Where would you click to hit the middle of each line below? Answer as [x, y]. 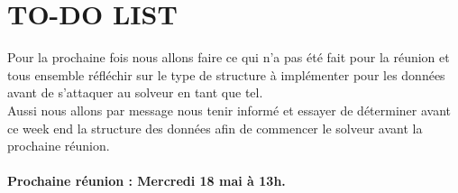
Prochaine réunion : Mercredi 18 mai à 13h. [147, 181]
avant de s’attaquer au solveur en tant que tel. [135, 92]
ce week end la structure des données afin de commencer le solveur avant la [215, 128]
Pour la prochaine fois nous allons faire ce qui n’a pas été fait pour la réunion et [229, 57]
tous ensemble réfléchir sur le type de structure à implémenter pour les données [226, 74]
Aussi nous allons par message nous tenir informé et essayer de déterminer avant [229, 110]
